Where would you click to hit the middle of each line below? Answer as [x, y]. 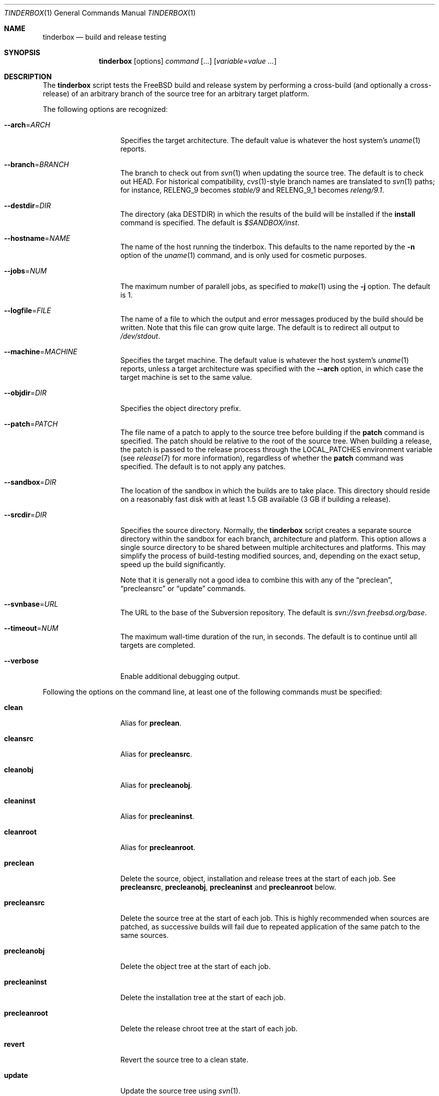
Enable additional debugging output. [180, 676]
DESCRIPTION [28, 77]
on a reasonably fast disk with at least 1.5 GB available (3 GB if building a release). [256, 499]
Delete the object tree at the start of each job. [195, 966]
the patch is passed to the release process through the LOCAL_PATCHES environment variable [276, 449]
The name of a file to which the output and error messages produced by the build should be [272, 319]
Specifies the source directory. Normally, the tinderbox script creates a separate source [266, 530]
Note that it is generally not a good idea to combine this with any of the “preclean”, [256, 580]
